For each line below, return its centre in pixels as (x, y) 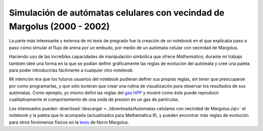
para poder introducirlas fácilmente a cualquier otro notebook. (71, 70)
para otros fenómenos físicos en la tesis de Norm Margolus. (69, 122)
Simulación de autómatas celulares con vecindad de (117, 13)
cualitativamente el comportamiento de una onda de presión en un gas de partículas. (94, 99)
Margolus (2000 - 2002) (59, 26)
